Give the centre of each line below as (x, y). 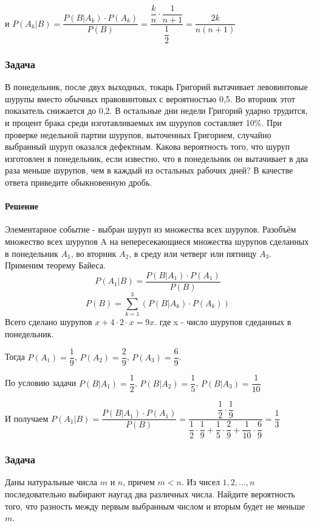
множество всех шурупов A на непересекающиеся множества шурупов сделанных (157, 241)
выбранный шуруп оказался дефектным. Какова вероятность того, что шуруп (148, 146)
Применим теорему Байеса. (56, 265)
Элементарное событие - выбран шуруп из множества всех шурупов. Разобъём (151, 229)
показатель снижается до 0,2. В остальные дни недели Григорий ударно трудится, (156, 110)
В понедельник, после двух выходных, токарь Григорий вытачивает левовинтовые (156, 87)
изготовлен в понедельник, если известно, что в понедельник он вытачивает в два (157, 158)
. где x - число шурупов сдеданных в (223, 321)
